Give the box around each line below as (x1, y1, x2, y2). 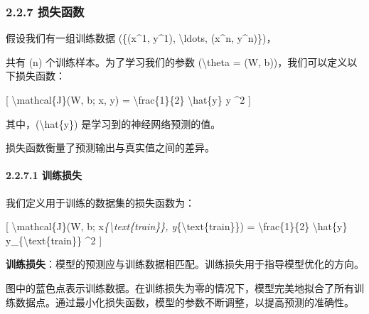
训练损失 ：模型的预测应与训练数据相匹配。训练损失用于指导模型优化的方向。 (6, 256, 364, 271)
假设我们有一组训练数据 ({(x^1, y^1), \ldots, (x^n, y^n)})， (6, 31, 277, 45)
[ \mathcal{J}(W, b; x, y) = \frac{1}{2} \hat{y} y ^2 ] (6, 92, 251, 107)
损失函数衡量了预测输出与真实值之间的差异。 (6, 140, 215, 155)
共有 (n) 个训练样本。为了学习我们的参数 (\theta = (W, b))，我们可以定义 (6, 54, 348, 69)
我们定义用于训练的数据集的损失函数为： (6, 195, 195, 210)
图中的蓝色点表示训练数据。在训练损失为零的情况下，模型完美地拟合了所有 (6, 280, 354, 295)
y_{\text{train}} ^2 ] (6, 232, 102, 247)
